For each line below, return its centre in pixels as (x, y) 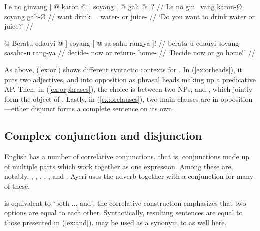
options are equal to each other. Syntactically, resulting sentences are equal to (124, 212)
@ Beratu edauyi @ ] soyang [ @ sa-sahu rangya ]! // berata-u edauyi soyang (122, 43)
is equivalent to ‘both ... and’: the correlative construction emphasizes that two (125, 202)
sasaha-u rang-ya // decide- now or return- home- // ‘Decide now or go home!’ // (130, 53)
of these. (17, 185)
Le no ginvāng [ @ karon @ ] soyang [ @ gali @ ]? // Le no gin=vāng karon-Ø (123, 6)
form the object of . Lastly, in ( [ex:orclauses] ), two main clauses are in (112, 99)
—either (17, 109)
